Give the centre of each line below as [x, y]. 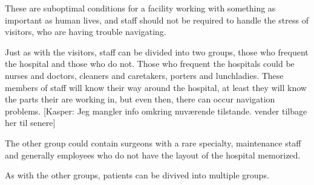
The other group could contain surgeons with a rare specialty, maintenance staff [153, 143]
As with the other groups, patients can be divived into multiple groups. [137, 175]
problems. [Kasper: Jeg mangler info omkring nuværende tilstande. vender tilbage [156, 111]
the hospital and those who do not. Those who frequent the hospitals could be [150, 64]
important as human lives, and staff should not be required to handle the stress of [157, 20]
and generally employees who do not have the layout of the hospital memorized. [153, 155]
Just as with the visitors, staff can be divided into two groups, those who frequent [157, 52]
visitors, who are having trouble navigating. [86, 32]
